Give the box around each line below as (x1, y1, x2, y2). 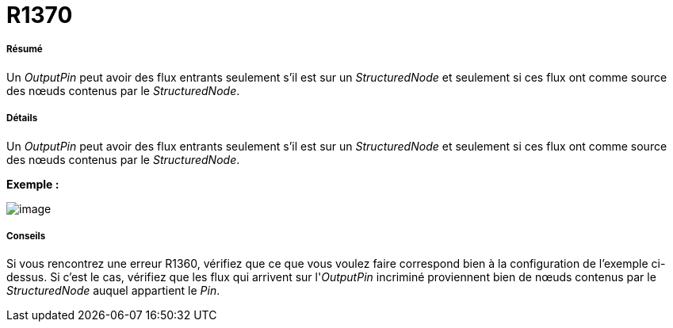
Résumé (6, 44, 43, 55)
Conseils (6, 230, 46, 242)
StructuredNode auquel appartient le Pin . (6, 284, 220, 298)
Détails (6, 113, 38, 124)
